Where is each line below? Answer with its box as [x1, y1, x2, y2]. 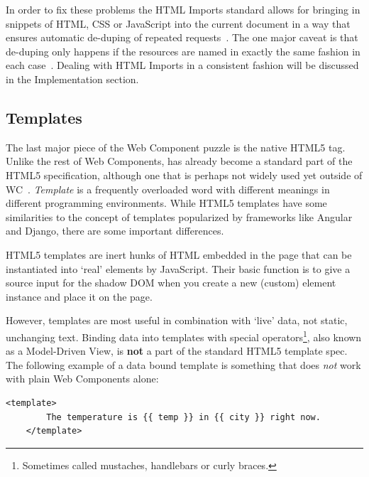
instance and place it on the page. [6, 289, 153, 304]
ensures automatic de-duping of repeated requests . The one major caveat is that [6, 30, 358, 45]
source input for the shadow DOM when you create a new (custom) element [6, 275, 336, 290]
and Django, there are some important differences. [6, 223, 224, 238]
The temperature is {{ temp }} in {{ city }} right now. [46, 412, 321, 422]
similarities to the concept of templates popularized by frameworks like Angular [6, 209, 353, 224]
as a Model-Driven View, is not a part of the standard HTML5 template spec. [6, 343, 348, 358]
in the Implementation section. [6, 71, 139, 86]
